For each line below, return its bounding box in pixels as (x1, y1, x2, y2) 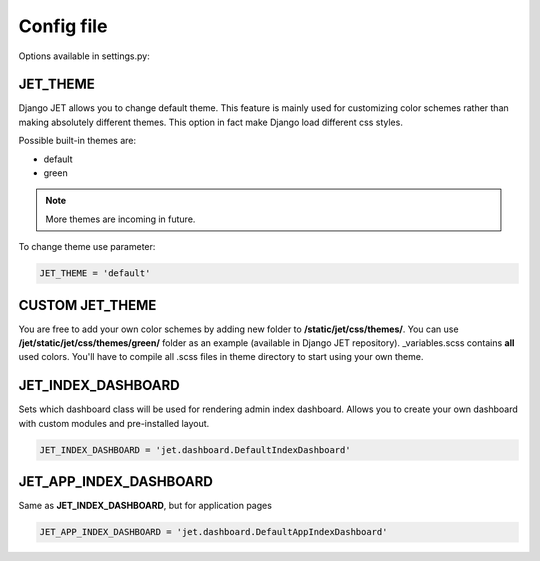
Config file (18, 15, 108, 37)
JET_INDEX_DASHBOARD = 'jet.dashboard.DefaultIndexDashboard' (39, 444, 351, 455)
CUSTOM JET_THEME (18, 296, 157, 314)
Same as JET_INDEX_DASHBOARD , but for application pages (18, 500, 272, 512)
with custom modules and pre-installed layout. (18, 417, 210, 429)
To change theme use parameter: (18, 241, 156, 253)
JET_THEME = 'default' (39, 268, 151, 279)
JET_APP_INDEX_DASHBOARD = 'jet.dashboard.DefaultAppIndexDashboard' (39, 526, 388, 538)
